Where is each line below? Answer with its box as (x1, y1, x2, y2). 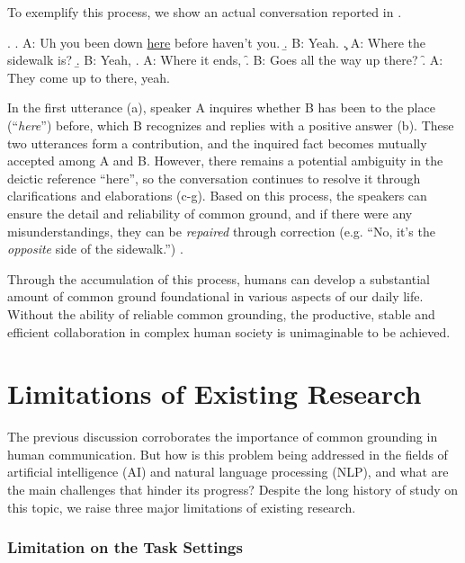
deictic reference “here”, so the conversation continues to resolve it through (7, 168, 421, 187)
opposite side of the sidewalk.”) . (7, 239, 183, 258)
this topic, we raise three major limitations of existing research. (7, 497, 356, 516)
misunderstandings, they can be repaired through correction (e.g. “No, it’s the (7, 221, 435, 240)
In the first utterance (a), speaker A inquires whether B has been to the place (7, 98, 435, 117)
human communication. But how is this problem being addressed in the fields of (7, 444, 448, 463)
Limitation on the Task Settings (7, 536, 243, 559)
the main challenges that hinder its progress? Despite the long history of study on (7, 480, 459, 498)
